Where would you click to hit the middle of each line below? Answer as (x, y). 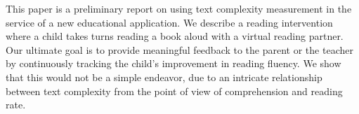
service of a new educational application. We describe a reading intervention (169, 22)
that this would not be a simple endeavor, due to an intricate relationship (164, 77)
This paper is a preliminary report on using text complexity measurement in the (179, 8)
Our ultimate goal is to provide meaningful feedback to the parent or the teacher (179, 49)
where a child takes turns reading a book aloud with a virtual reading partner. (175, 36)
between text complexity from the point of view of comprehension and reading (174, 91)
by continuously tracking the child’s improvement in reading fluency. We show (174, 63)
